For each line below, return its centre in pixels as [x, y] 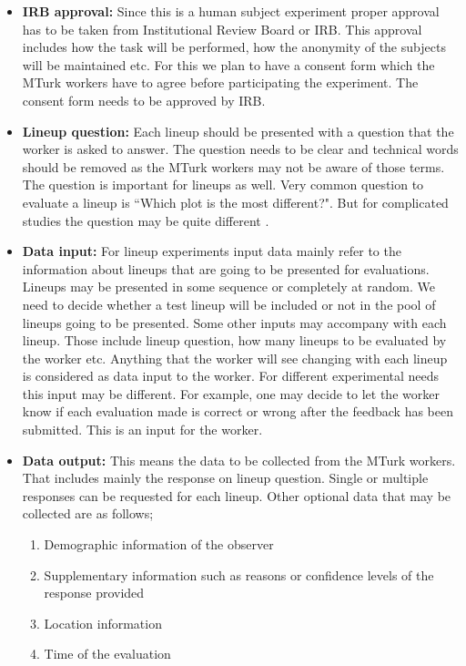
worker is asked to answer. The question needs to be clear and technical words [240, 149]
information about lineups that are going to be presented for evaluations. [226, 268]
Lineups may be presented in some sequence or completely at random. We [229, 287]
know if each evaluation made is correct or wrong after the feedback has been [238, 411]
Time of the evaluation [107, 654]
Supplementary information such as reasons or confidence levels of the [239, 574]
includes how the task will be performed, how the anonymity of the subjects [234, 47]
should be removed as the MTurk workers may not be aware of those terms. [233, 166]
